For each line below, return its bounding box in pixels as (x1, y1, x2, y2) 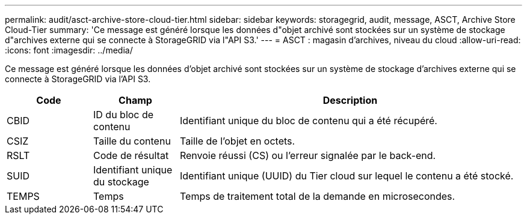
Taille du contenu (93, 135, 171, 147)
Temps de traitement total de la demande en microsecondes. (179, 190, 455, 202)
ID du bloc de (93, 109, 154, 121)
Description (322, 94, 378, 106)
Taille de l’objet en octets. (179, 135, 295, 147)
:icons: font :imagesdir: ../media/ (5, 45, 133, 55)
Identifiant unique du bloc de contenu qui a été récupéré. (179, 115, 437, 127)
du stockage (93, 176, 149, 188)
